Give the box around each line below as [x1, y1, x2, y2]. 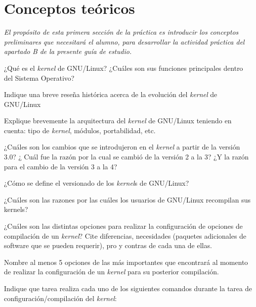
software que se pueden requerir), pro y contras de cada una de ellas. [4, 240, 212, 251]
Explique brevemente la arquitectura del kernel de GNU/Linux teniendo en [4, 115, 232, 126]
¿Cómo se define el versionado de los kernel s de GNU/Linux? [4, 178, 189, 188]
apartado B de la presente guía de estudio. [4, 46, 132, 56]
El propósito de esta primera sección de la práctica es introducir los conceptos [4, 27, 239, 37]
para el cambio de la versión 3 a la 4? [4, 161, 117, 171]
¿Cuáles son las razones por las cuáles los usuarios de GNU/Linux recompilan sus [4, 194, 251, 205]
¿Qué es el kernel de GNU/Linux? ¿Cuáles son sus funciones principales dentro [4, 62, 243, 73]
